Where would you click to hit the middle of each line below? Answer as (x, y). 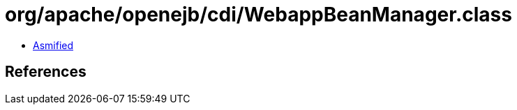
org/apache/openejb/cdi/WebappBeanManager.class (258, 15)
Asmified (53, 45)
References (46, 72)
